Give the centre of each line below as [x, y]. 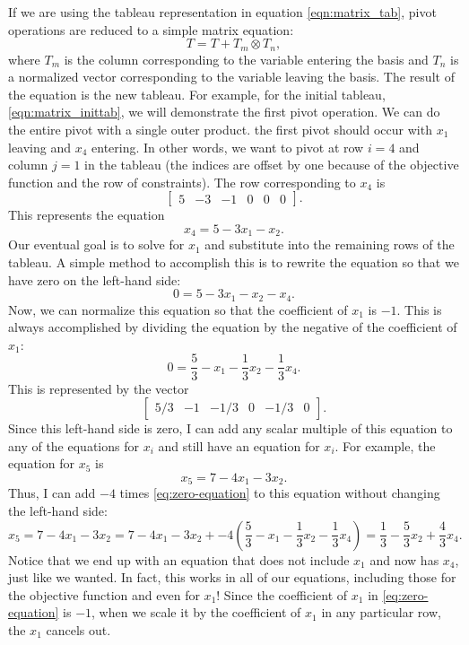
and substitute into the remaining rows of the [330, 244]
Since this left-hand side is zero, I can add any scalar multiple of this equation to [230, 428]
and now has [404, 559]
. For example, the [385, 445]
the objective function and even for [104, 594]
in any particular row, [381, 612]
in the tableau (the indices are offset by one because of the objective [272, 165]
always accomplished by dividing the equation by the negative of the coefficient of [233, 327]
